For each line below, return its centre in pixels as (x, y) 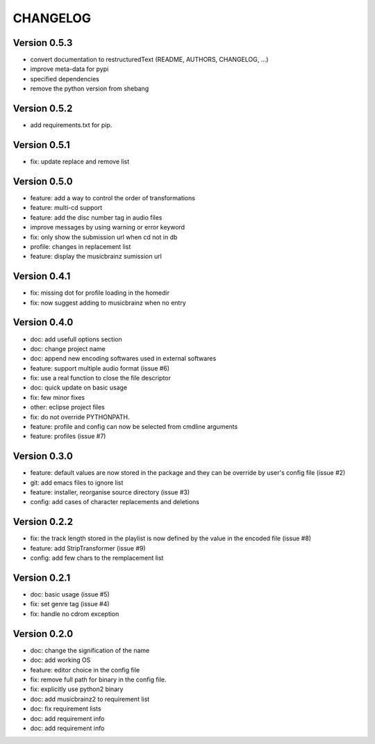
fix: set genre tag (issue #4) (70, 604)
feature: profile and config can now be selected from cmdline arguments (134, 427)
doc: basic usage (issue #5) (70, 595)
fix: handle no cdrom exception (75, 614)
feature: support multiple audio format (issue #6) (100, 368)
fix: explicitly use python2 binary (77, 689)
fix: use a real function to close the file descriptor (101, 378)
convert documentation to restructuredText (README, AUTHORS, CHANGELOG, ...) (149, 60)
